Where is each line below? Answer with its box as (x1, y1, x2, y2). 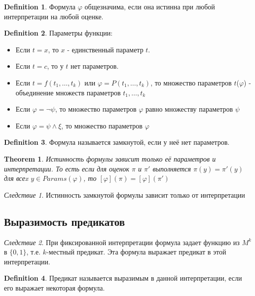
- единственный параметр (67, 44, 144, 54)
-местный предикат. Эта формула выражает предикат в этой (46, 247, 226, 257)
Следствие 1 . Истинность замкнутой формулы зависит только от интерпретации (4, 189, 245, 200)
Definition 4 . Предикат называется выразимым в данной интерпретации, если (4, 273, 242, 283)
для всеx (4, 173, 29, 183)
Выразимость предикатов (4, 213, 125, 229)
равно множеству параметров (146, 104, 233, 114)
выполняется (152, 163, 191, 173)
